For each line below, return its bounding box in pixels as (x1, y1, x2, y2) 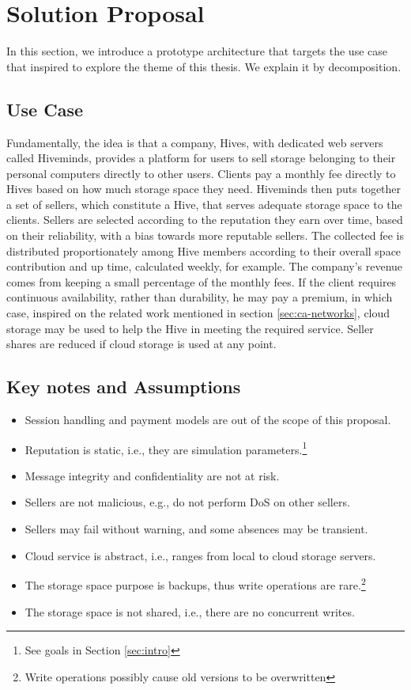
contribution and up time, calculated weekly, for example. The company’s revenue (6, 258, 403, 275)
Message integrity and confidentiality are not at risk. (25, 467, 280, 483)
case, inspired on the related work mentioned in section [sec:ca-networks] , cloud (6, 305, 390, 321)
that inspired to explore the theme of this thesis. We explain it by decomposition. (6, 58, 402, 74)
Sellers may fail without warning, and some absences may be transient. (25, 521, 368, 537)
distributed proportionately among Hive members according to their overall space (6, 242, 402, 259)
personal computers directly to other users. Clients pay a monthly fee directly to (6, 165, 396, 181)
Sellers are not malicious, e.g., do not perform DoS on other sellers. (25, 494, 350, 510)
